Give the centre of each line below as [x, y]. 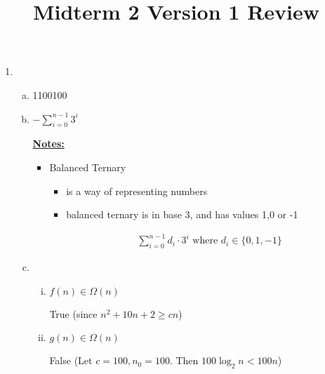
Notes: [48, 143]
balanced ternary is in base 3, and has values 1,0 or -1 [182, 214]
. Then [184, 360]
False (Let [71, 360]
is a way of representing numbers [137, 191]
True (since [73, 313]
